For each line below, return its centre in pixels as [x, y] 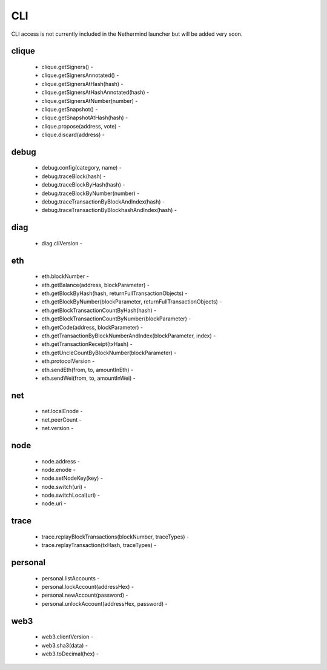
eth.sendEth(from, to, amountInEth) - [87, 370]
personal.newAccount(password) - [85, 595]
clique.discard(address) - [73, 135]
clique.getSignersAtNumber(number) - [90, 101]
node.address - [61, 461]
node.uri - [54, 503]
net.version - [58, 428]
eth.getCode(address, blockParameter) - [92, 327]
